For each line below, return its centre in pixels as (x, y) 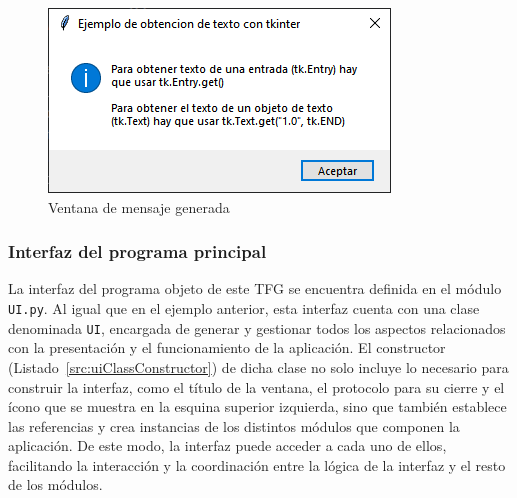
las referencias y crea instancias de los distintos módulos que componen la (234, 425)
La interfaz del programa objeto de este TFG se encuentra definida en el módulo (255, 288)
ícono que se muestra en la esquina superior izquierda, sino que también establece (257, 406)
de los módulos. (55, 484)
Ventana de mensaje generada (139, 206)
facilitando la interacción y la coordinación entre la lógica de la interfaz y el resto (257, 464)
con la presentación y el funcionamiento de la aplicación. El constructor (227, 347)
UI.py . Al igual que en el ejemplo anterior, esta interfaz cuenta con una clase (244, 308)
